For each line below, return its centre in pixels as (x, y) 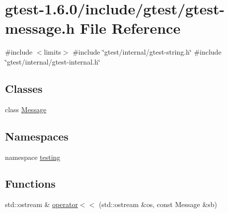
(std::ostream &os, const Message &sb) (158, 204)
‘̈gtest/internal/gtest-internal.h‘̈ (53, 61)
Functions (30, 183)
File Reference (130, 28)
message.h (40, 28)
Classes (24, 88)
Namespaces (37, 136)
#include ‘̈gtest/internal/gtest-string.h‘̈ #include (147, 52)
